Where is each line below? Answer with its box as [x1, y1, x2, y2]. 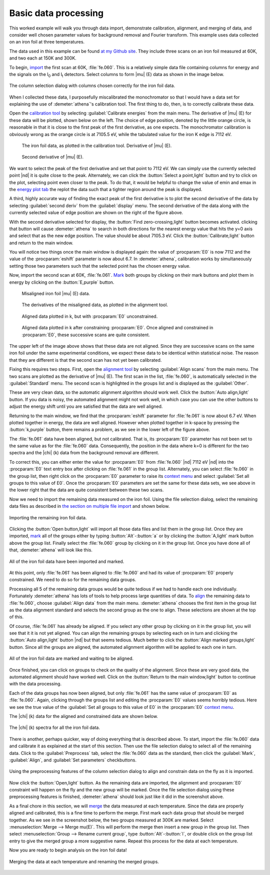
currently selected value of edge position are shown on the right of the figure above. [9, 210, 183, 216]
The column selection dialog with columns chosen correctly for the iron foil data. [9, 83, 175, 89]
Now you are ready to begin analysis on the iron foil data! [9, 847, 127, 853]
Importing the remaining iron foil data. [9, 514, 87, 520]
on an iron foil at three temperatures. [9, 39, 85, 45]
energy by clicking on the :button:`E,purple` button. [9, 279, 114, 285]
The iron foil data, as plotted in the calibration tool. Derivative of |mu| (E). [21, 143, 172, 149]
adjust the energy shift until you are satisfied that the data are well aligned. [9, 403, 163, 410]
